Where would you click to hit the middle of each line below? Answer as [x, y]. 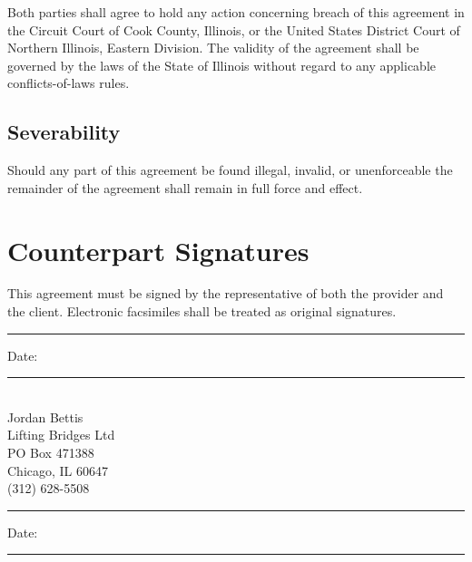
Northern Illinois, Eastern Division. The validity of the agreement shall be [213, 48]
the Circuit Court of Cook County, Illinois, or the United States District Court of [234, 29]
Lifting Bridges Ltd [61, 435]
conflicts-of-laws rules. [69, 83]
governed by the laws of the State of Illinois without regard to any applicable [222, 65]
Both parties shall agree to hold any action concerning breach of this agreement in [236, 12]
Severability [64, 132]
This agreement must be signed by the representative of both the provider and [226, 293]
